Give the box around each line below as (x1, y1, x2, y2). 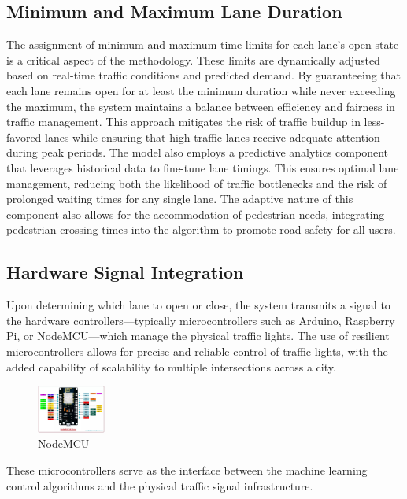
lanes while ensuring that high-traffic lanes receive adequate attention (45, 128, 380, 145)
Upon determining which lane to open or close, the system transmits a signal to (6, 297, 390, 313)
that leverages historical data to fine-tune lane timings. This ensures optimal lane (6, 159, 399, 176)
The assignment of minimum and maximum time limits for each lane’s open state (6, 36, 399, 53)
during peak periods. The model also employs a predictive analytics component (6, 144, 388, 161)
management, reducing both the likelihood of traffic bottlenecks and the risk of (6, 175, 387, 191)
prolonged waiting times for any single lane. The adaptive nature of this (6, 190, 353, 207)
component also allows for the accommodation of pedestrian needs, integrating (6, 205, 385, 222)
